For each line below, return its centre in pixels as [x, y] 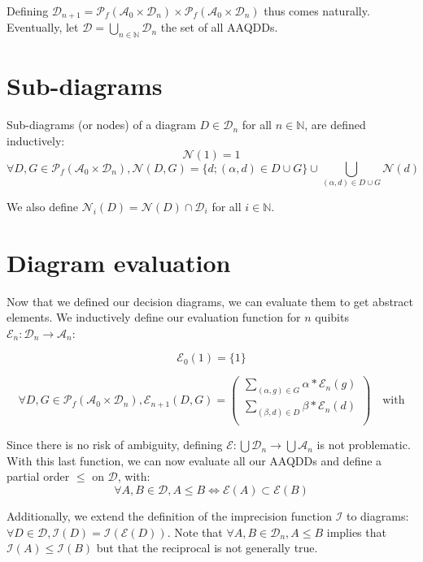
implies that [356, 532]
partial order [38, 476]
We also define [42, 206]
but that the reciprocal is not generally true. [207, 548]
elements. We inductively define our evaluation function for [154, 317]
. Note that [195, 532]
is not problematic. [364, 445]
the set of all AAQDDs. [219, 27]
